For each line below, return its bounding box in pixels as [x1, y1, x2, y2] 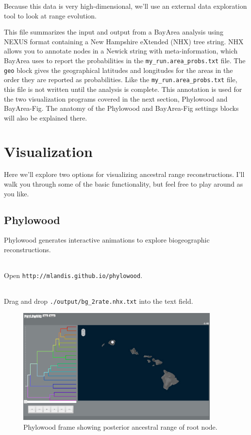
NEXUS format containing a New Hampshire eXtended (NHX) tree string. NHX [4, 36, 244, 46]
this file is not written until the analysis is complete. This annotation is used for [4, 84, 242, 94]
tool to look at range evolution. [4, 10, 97, 20]
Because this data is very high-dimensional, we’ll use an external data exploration [4, 1, 247, 11]
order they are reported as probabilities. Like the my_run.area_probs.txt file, [4, 74, 237, 85]
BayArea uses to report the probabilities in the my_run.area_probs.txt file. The [4, 55, 246, 65]
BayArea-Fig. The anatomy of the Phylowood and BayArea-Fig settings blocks [4, 103, 239, 113]
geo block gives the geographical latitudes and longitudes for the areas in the [4, 65, 233, 75]
